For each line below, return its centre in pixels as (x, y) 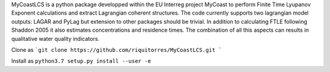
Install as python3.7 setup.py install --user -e (81, 61)
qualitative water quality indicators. (56, 38)
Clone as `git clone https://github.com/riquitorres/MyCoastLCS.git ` (117, 49)
